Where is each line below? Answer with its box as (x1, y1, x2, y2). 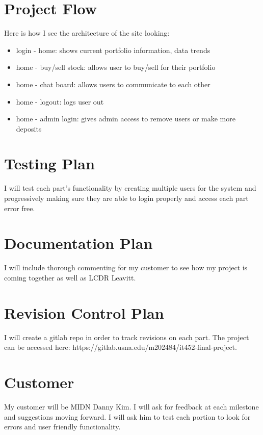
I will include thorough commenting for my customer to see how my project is (4, 262, 248, 273)
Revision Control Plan (4, 302, 164, 323)
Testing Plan (4, 153, 95, 174)
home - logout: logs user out (16, 96, 104, 107)
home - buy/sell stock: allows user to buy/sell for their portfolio (16, 62, 216, 72)
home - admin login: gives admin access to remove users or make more (16, 113, 235, 124)
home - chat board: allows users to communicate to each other (16, 79, 211, 89)
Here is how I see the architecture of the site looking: (4, 28, 170, 38)
